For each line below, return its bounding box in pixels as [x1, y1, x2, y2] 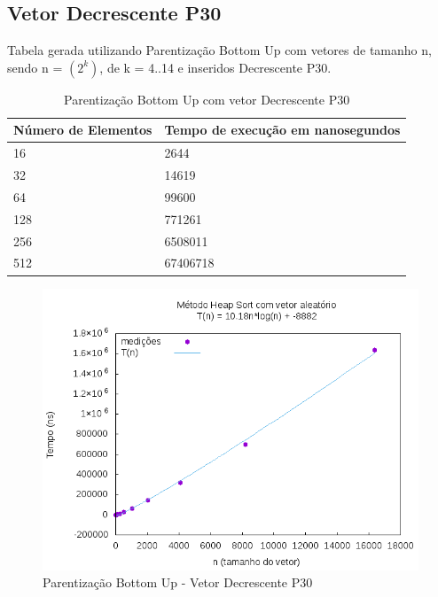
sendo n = [7, 58, 63, 76]
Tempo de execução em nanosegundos [164, 120, 401, 139]
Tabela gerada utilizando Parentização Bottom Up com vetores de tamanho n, [7, 41, 432, 59]
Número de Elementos [13, 120, 153, 139]
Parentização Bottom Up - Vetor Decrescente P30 [43, 573, 313, 592]
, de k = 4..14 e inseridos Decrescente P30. [99, 58, 332, 76]
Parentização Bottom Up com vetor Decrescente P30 [64, 89, 350, 108]
